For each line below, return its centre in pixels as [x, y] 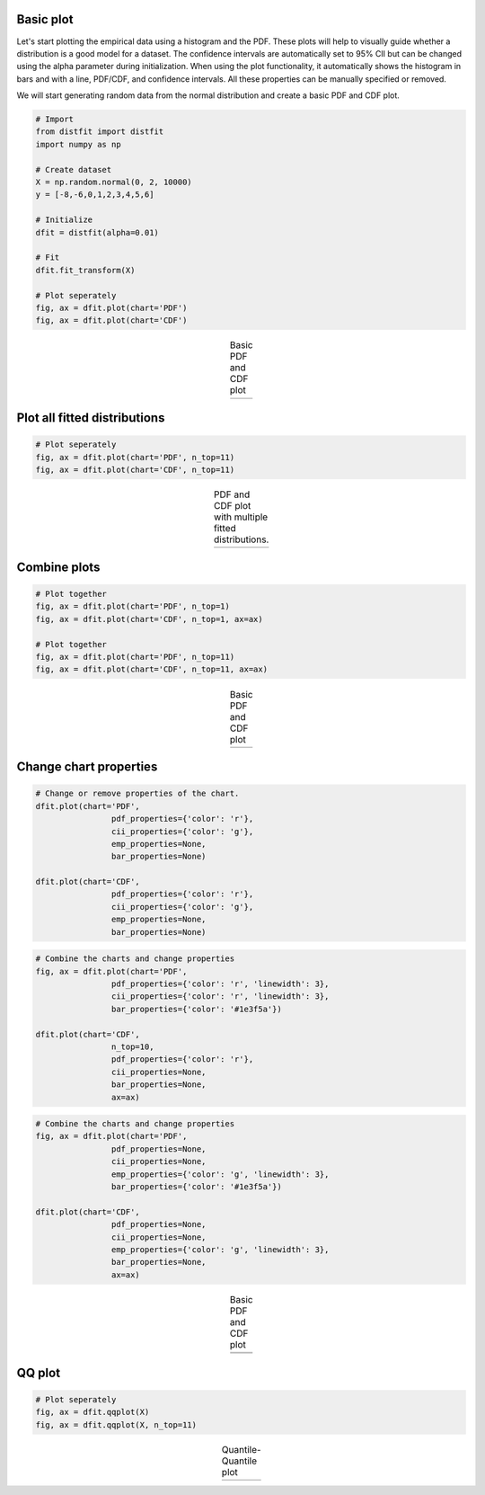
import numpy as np [78, 144]
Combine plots [58, 567]
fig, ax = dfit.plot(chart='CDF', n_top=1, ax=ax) [150, 619]
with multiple [241, 517]
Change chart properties [87, 767]
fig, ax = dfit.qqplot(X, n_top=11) [116, 1424]
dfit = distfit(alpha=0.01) [97, 232]
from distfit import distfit [100, 132]
